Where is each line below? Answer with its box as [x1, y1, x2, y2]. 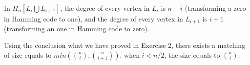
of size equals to [4, 49, 52, 60]
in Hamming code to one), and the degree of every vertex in [4, 14, 183, 23]
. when [120, 49, 140, 60]
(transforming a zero [185, 3, 246, 13]
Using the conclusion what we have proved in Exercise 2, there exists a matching [4, 40, 246, 50]
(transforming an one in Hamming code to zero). [4, 23, 149, 34]
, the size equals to [164, 49, 220, 60]
